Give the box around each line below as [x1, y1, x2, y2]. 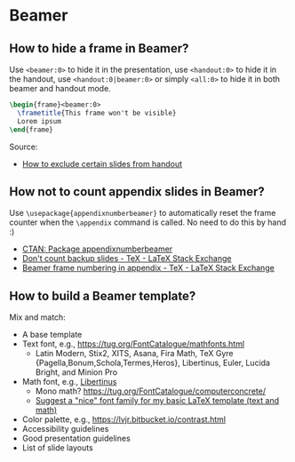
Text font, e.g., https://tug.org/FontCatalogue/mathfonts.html [21, 339, 245, 349]
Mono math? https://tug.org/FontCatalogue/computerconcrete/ [35, 386, 267, 396]
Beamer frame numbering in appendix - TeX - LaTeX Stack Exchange [21, 263, 275, 274]
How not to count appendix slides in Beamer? [9, 184, 265, 199]
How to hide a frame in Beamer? [9, 41, 189, 56]
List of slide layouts [21, 442, 93, 453]
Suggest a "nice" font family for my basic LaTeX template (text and [35, 395, 280, 406]
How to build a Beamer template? [9, 288, 196, 303]
